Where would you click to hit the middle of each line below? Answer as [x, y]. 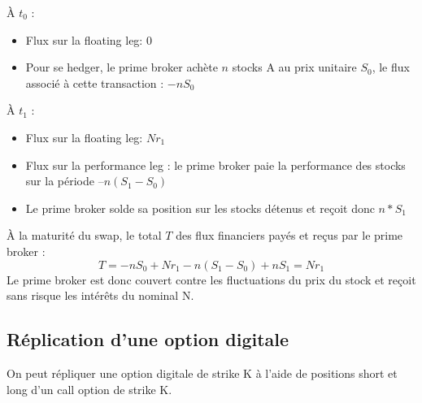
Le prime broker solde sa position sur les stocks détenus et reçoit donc [200, 208]
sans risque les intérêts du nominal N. [100, 295]
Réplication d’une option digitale [148, 339]
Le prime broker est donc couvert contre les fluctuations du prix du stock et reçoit [211, 279]
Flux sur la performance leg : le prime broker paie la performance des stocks [215, 165]
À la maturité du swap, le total [84, 235]
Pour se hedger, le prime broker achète [122, 67]
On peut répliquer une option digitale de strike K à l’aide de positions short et [202, 373]
